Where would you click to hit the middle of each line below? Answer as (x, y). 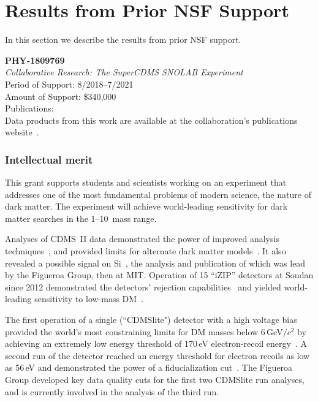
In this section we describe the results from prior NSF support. (123, 40)
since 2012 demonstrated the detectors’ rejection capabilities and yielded (143, 286)
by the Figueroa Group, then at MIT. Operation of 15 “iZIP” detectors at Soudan (159, 275)
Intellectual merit (49, 159)
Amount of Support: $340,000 (61, 96)
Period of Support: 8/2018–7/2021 (69, 84)
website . (22, 132)
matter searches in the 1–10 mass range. (81, 218)
